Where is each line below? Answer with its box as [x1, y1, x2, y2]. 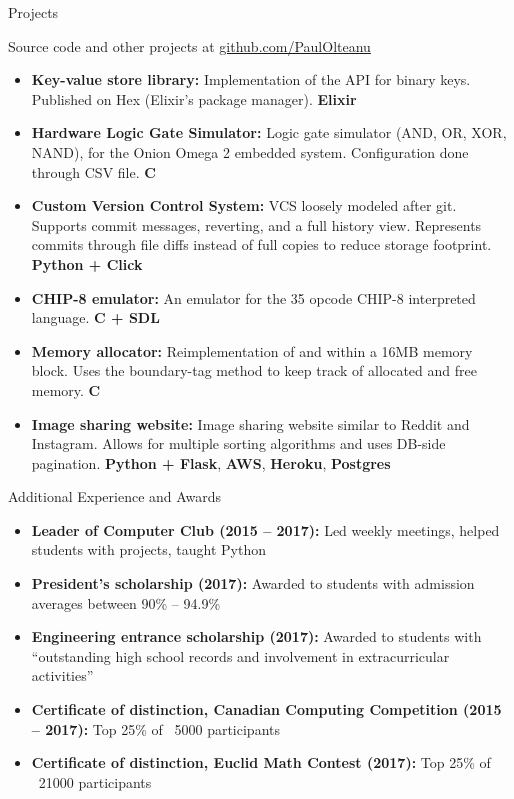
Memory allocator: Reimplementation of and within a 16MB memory [31, 340, 473, 361]
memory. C [31, 379, 101, 400]
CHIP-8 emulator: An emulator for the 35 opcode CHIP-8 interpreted [31, 287, 476, 308]
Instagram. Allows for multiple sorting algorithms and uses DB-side [31, 433, 446, 454]
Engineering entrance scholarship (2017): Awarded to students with [31, 626, 482, 647]
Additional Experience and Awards [8, 486, 222, 507]
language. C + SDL [31, 307, 160, 328]
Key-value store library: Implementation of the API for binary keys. [31, 69, 471, 90]
